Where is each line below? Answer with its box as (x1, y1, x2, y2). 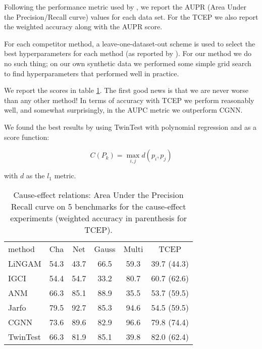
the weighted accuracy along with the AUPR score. (4, 21, 163, 32)
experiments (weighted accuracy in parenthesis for (10, 212, 187, 224)
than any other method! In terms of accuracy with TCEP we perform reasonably (4, 94, 254, 105)
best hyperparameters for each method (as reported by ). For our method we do (4, 48, 251, 59)
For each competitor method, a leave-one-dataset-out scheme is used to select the (4, 38, 255, 48)
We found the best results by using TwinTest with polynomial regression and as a (4, 121, 257, 132)
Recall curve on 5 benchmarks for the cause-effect (11, 200, 186, 212)
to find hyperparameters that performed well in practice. (4, 68, 179, 78)
